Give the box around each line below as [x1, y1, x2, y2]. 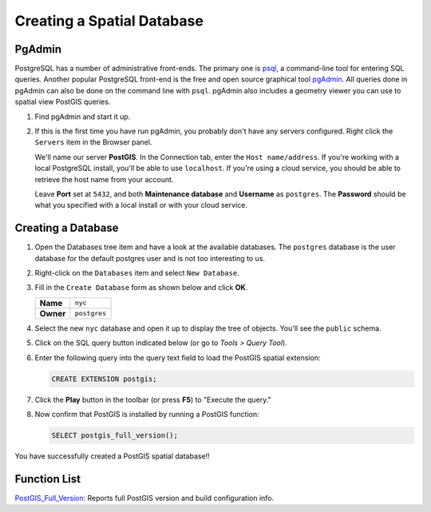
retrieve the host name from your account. [34, 174, 174, 184]
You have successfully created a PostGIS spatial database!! [14, 451, 211, 461]
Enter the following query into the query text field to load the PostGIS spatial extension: [34, 352, 321, 363]
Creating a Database [14, 221, 119, 235]
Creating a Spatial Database [14, 12, 204, 30]
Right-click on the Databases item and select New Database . [34, 268, 239, 278]
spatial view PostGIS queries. [14, 97, 111, 107]
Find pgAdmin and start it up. [34, 112, 131, 121]
